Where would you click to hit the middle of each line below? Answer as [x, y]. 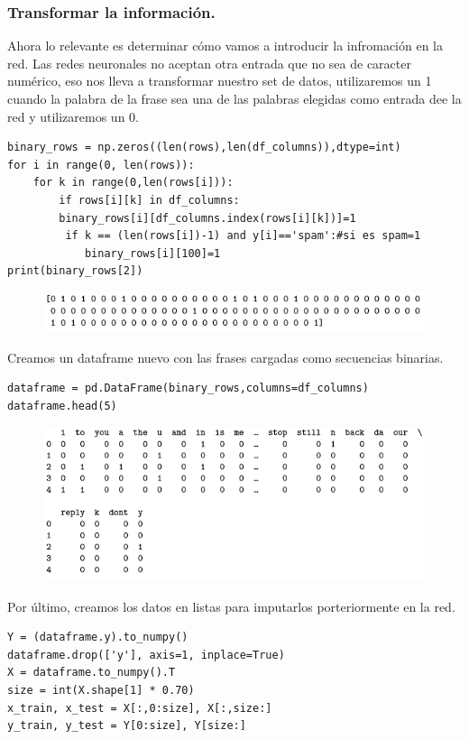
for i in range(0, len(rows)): [101, 165]
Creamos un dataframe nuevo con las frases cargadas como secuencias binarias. [225, 357]
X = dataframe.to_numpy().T [92, 673]
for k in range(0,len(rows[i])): [133, 183]
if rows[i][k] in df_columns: [149, 200]
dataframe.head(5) [62, 406]
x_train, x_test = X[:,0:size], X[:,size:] [140, 708]
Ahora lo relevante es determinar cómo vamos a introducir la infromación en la [225, 46]
